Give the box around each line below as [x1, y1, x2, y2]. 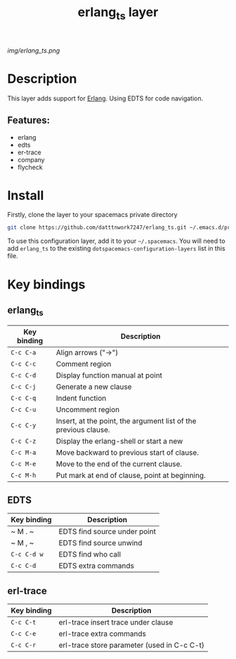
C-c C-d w [11, 550, 44, 559]
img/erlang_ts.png [7, 46, 60, 55]
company [17, 155, 45, 164]
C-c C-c [11, 359, 37, 368]
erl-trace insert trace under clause [58, 618, 173, 627]
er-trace [17, 148, 41, 157]
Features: [7, 114, 51, 126]
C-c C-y [11, 421, 37, 429]
